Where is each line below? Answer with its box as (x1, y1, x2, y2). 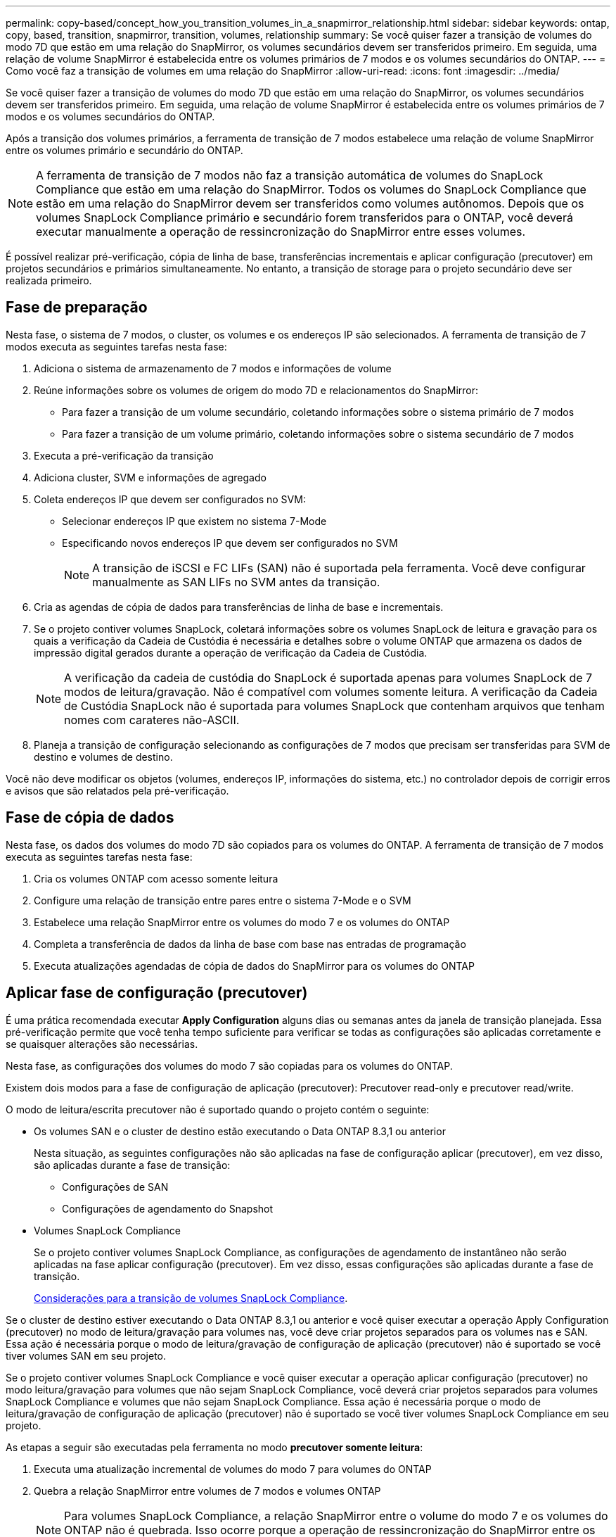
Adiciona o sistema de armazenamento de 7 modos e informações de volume (34, 362, 392, 374)
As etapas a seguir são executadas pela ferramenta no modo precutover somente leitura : (6, 1441, 423, 1453)
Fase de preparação (6, 298, 148, 317)
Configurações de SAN (62, 1180, 169, 1193)
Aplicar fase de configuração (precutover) (6, 984, 308, 1002)
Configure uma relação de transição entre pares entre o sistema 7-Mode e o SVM (34, 894, 411, 906)
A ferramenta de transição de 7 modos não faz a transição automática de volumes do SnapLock (36, 168, 544, 182)
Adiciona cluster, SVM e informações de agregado (34, 471, 267, 483)
